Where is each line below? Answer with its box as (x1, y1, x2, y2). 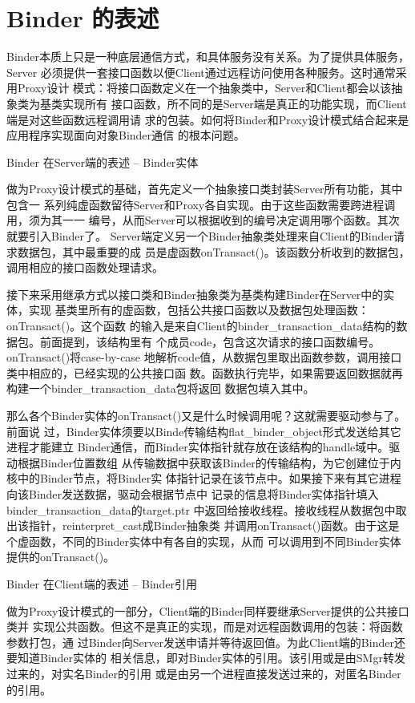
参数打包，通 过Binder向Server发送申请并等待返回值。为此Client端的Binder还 (6, 633, 405, 650)
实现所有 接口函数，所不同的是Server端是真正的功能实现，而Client (62, 95, 407, 111)
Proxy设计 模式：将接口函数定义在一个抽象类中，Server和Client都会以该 (17, 79, 392, 96)
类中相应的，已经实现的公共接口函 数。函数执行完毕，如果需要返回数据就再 (6, 364, 403, 381)
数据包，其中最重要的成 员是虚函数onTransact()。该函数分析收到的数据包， (17, 243, 410, 260)
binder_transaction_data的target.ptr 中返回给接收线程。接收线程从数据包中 (6, 501, 396, 518)
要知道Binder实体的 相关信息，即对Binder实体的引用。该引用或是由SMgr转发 (6, 649, 405, 666)
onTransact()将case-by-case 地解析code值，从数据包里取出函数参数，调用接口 (6, 349, 402, 366)
